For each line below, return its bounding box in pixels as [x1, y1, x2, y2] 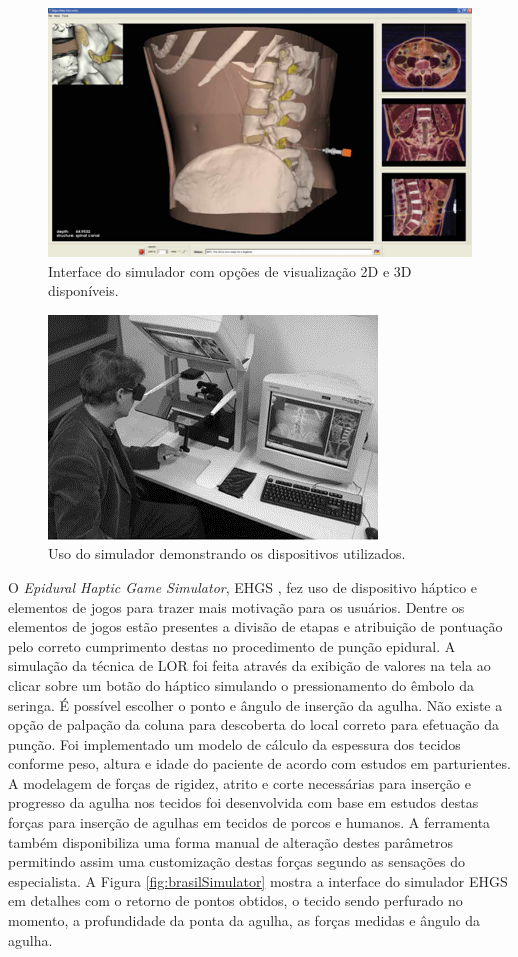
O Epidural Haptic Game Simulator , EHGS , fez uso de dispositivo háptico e [8, 576, 478, 597]
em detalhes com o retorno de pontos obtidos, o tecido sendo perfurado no [8, 890, 463, 911]
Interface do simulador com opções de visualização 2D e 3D [48, 260, 412, 281]
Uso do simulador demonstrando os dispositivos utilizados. [48, 543, 406, 564]
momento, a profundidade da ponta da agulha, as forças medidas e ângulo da [8, 910, 481, 931]
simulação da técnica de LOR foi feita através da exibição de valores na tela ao [8, 655, 491, 676]
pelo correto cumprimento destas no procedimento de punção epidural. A [8, 635, 456, 656]
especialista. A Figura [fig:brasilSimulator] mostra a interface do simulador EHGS [8, 870, 508, 891]
